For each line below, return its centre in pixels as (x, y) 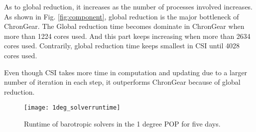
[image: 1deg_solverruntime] (72, 108)
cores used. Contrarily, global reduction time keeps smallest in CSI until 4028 (122, 46)
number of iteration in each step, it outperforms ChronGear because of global (122, 82)
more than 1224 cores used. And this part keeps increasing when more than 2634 (127, 36)
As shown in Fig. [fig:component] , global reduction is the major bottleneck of (122, 16)
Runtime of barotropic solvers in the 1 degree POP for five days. (122, 124)
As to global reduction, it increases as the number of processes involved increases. (128, 6)
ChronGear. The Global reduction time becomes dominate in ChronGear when (124, 26)
